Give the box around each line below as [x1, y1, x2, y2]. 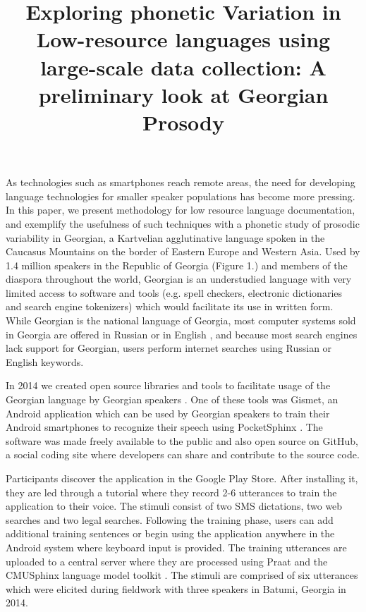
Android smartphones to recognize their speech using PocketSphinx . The [6, 420, 323, 434]
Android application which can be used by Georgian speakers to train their [6, 405, 330, 420]
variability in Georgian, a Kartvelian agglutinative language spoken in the [6, 230, 325, 245]
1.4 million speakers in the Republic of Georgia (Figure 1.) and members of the [6, 257, 348, 272]
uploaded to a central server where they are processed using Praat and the [6, 553, 328, 568]
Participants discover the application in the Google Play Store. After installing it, [6, 471, 358, 485]
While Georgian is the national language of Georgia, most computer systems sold [6, 313, 356, 328]
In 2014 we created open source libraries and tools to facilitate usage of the [6, 378, 331, 393]
